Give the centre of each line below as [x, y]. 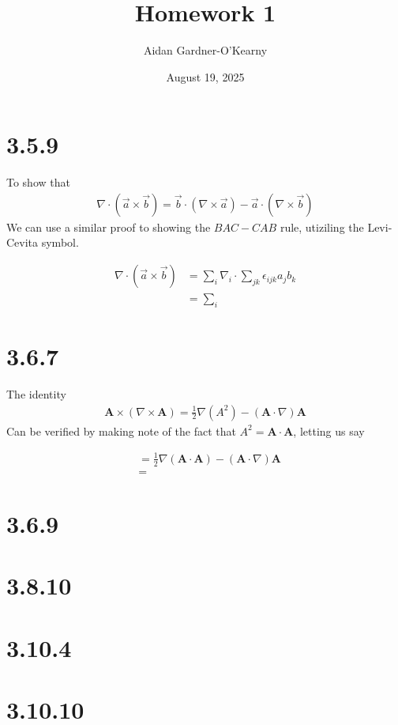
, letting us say [329, 430]
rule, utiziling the [322, 227]
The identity [36, 394]
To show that [38, 182]
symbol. [60, 242]
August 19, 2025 [205, 76]
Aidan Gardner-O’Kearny [205, 50]
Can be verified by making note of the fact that [121, 430]
